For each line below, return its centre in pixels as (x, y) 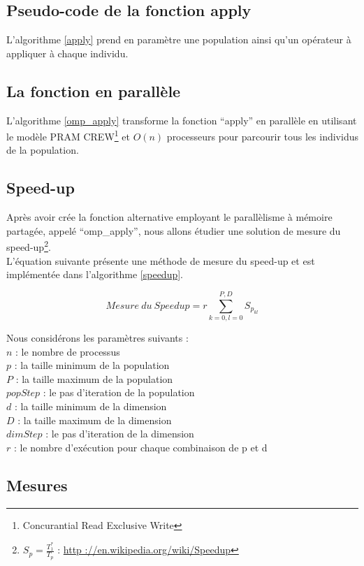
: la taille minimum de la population (92, 365)
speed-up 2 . (29, 246)
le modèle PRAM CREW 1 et (68, 135)
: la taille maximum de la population (94, 378)
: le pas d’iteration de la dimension (120, 434)
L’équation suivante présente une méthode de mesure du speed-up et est (161, 260)
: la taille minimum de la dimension (90, 406)
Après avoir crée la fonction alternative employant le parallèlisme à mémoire (169, 217)
